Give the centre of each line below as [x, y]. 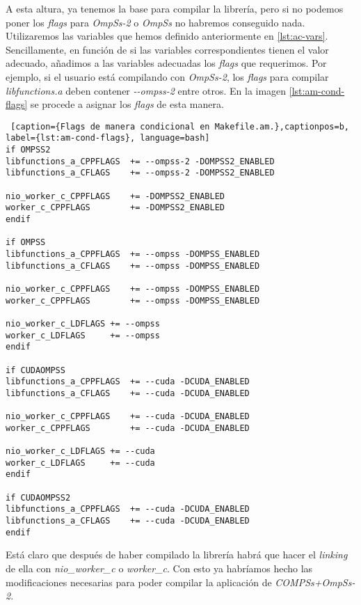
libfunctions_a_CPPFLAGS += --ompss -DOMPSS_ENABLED [133, 254]
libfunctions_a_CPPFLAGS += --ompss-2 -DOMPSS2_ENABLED [140, 161]
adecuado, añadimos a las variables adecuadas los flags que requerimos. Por [166, 63]
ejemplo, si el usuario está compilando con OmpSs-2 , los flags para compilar [167, 76]
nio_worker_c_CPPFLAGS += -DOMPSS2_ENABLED [115, 196]
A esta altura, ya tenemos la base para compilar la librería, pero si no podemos [175, 8]
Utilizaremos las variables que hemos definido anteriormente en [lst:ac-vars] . [167, 36]
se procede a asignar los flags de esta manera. [127, 104]
